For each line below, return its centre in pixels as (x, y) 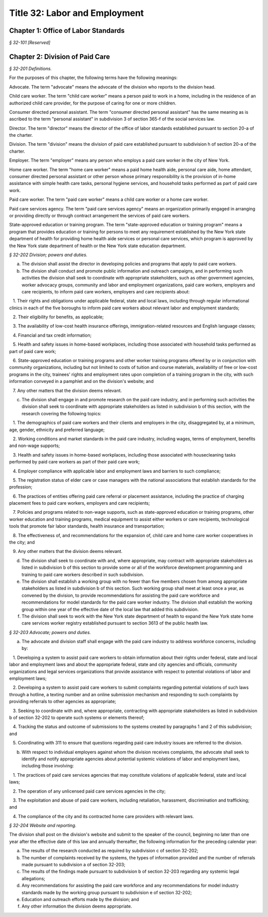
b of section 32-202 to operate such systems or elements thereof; (77, 718)
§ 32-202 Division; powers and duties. (48, 255)
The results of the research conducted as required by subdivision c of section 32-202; (110, 851)
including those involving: (48, 766)
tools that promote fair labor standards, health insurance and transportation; (87, 526)
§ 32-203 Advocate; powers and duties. (50, 632)
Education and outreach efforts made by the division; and (80, 899)
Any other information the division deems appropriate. (77, 906)
